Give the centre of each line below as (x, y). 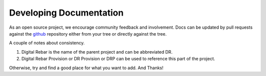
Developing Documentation (66, 13)
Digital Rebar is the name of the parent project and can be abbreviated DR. (97, 52)
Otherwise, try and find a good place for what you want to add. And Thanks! (86, 68)
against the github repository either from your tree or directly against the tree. (88, 34)
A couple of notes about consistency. (47, 43)
